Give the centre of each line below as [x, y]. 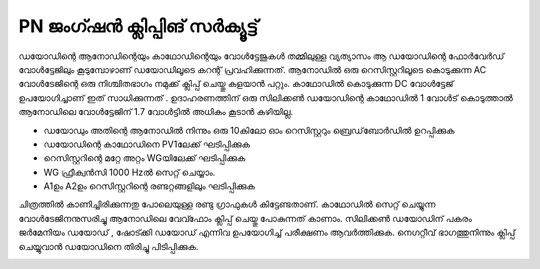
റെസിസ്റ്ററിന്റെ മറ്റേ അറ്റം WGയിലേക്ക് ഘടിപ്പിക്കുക [144, 158]
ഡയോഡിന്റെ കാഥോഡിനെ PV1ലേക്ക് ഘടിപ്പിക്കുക [146, 144]
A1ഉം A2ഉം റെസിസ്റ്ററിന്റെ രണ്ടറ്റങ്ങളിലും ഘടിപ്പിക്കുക [149, 186]
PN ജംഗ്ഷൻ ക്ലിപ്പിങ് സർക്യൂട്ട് [138, 26]
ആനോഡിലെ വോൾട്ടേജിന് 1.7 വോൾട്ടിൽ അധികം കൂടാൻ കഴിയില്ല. [156, 112]
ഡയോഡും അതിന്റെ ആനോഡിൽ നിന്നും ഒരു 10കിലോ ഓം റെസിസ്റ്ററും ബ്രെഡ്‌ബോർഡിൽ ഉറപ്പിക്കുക [249, 130]
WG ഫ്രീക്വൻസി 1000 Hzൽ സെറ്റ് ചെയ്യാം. [129, 172]
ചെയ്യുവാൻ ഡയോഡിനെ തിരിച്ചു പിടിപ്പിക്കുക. [108, 246]
